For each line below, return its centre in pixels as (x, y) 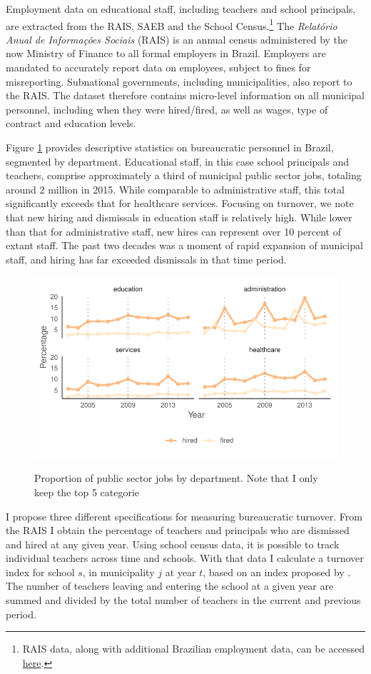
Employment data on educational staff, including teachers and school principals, (181, 9)
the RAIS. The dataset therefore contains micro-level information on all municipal (185, 95)
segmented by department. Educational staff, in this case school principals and (178, 161)
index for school (40, 572)
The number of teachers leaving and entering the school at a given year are (170, 586)
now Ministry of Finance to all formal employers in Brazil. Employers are (166, 53)
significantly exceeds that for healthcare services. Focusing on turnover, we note (180, 203)
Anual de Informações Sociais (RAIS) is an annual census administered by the (177, 39)
